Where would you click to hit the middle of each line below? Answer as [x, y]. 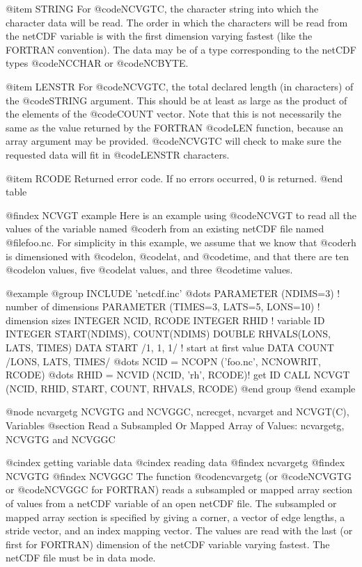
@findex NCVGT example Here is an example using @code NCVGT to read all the [181, 215]
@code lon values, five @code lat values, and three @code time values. [149, 270]
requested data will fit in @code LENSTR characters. [118, 154]
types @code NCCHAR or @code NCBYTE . [97, 63]
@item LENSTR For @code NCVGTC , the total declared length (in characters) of [180, 86]
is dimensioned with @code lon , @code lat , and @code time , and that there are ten [178, 256]
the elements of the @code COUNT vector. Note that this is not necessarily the [174, 114]
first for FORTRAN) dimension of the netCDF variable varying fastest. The [168, 544]
